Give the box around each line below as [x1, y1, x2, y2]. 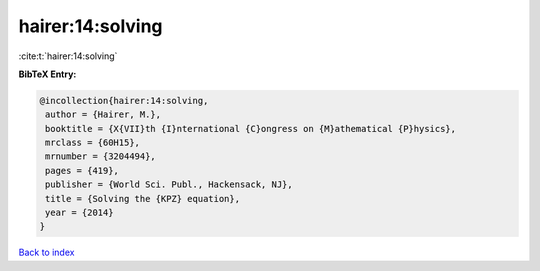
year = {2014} [45, 207, 114, 219]
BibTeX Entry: [18, 68, 77, 80]
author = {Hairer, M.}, [45, 109, 162, 120]
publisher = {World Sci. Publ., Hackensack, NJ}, [45, 179, 294, 190]
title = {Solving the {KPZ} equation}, [45, 193, 240, 204]
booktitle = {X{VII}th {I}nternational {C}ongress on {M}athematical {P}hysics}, [45, 123, 457, 134]
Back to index [18, 246, 75, 259]
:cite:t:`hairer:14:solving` [18, 50, 118, 62]
